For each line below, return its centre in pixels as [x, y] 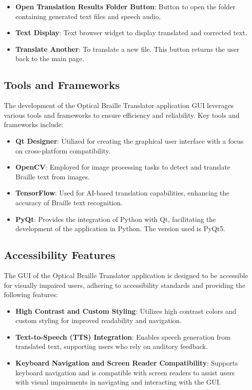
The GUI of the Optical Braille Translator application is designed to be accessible [126, 275]
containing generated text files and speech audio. [88, 16]
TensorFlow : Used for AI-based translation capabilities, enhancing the [122, 193]
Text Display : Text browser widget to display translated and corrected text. [131, 32]
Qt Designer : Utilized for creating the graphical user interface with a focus [129, 141]
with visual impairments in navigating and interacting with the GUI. [118, 382]
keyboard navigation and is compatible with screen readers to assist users [125, 372]
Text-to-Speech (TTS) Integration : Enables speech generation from [123, 336]
